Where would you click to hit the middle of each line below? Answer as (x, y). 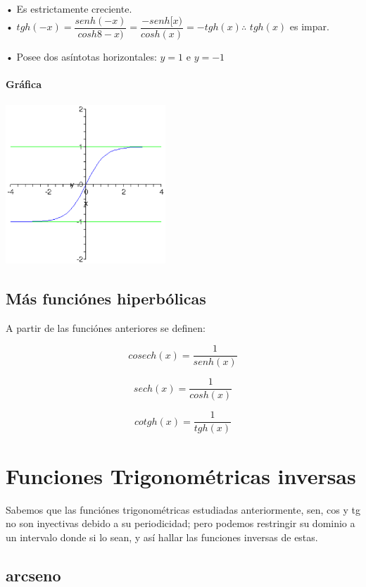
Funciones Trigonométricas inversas (181, 475)
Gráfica (24, 84)
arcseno (33, 575)
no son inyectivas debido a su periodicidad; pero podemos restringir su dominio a (181, 523)
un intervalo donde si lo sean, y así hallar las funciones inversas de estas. (162, 537)
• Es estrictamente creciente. (69, 8)
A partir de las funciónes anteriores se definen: (106, 327)
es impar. (309, 26)
